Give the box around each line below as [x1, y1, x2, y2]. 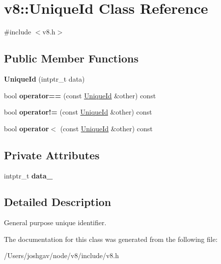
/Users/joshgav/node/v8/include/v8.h [4, 250, 119, 261]
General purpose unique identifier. [4, 217, 107, 228]
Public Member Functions [4, 51, 138, 66]
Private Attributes [4, 147, 100, 162]
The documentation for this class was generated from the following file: [4, 234, 218, 244]
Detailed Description [4, 194, 111, 209]
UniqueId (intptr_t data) [4, 73, 85, 84]
